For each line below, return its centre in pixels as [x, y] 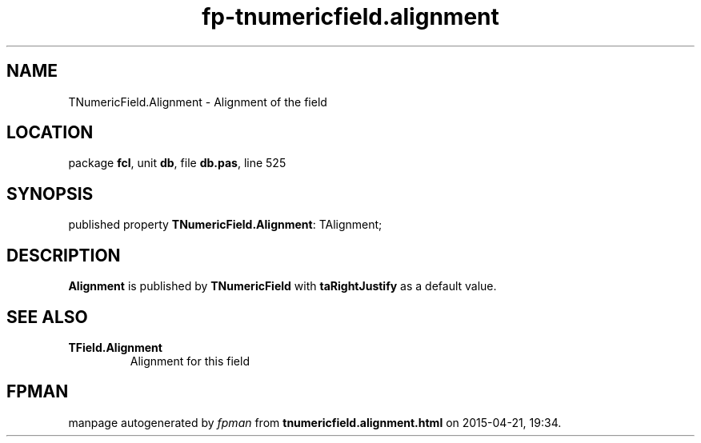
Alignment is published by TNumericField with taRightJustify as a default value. [282, 286]
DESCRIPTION [64, 255]
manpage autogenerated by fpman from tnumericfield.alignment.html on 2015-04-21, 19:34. [315, 422]
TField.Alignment [115, 347]
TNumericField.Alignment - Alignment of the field [198, 102]
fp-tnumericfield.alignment [350, 17]
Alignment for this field [190, 361]
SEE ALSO [47, 317]
